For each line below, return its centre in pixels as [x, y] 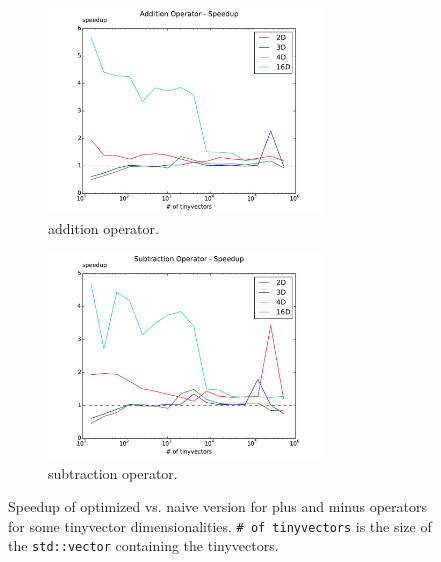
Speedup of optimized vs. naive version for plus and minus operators [218, 506]
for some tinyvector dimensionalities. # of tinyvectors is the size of [220, 525]
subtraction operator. [113, 472]
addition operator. [103, 227]
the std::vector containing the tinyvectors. [143, 545]
